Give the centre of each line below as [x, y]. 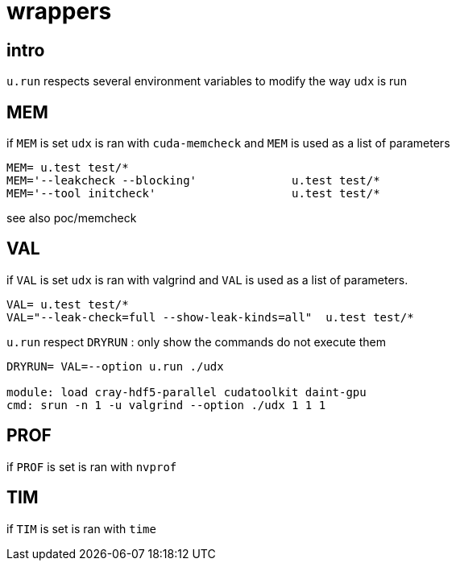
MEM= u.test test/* [68, 168]
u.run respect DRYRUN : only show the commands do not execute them [196, 341]
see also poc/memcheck [72, 218]
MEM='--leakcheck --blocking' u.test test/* [193, 181]
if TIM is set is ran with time [81, 528]
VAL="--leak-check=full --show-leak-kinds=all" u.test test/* [210, 317]
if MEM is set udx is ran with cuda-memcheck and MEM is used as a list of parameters [228, 143]
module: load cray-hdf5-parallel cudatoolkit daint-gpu [187, 392]
